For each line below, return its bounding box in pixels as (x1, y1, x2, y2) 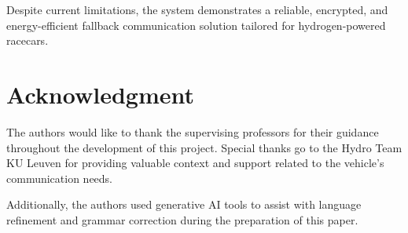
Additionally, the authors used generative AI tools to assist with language (6, 196, 362, 213)
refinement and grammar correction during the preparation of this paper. (6, 211, 358, 228)
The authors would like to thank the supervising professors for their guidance (6, 123, 379, 140)
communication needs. (6, 169, 113, 186)
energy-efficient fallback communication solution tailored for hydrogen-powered (6, 16, 386, 33)
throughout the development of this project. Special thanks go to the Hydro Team (6, 139, 402, 155)
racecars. (6, 32, 49, 49)
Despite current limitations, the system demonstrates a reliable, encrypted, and (6, 2, 388, 17)
